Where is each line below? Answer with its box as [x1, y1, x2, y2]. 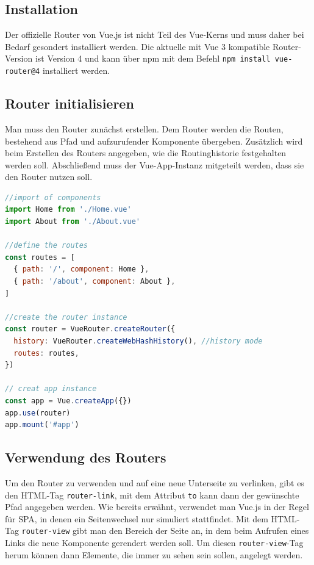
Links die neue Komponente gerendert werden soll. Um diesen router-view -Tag [5, 536, 304, 549]
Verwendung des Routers [5, 448, 166, 467]
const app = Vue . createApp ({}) [5, 396, 132, 405]
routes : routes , [13, 348, 79, 358]
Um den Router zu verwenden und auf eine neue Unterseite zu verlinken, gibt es [5, 476, 304, 489]
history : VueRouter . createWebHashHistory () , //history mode [13, 337, 263, 345]
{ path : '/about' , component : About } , [13, 277, 176, 286]
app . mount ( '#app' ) [5, 420, 79, 430]
